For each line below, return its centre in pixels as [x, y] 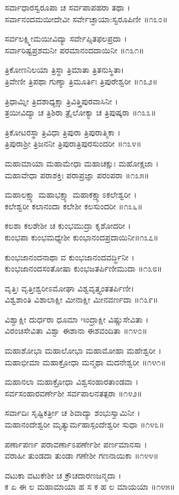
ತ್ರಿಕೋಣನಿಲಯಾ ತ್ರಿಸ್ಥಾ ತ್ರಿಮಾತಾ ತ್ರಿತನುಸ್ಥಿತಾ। [65, 69]
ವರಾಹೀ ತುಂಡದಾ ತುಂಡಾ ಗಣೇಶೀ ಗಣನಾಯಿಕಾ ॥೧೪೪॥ [82, 455]
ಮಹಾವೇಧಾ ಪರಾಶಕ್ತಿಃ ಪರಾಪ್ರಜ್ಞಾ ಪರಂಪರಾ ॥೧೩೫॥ [77, 174]
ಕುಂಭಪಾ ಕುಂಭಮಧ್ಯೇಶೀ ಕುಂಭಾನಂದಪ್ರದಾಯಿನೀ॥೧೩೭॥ [82, 237]
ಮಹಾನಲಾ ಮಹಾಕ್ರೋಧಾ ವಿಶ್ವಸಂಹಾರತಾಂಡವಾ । [72, 382]
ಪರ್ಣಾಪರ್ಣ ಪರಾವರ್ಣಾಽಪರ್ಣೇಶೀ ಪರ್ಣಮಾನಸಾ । [76, 444]
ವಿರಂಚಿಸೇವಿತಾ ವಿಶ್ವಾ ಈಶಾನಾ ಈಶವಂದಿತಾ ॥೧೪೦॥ [76, 330]
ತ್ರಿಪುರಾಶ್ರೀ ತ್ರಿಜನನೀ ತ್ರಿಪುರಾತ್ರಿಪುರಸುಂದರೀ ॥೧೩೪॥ [73, 143]
